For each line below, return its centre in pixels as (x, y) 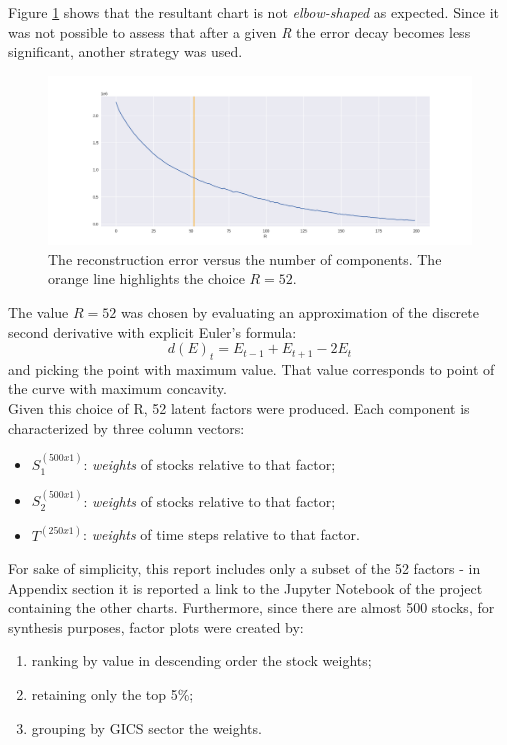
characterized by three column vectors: (126, 427)
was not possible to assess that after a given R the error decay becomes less (239, 31)
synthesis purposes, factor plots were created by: (156, 626)
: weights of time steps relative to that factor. (221, 534)
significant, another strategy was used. (125, 51)
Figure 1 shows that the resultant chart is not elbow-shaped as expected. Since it (254, 12)
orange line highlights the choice (146, 278)
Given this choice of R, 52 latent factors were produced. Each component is (239, 408)
